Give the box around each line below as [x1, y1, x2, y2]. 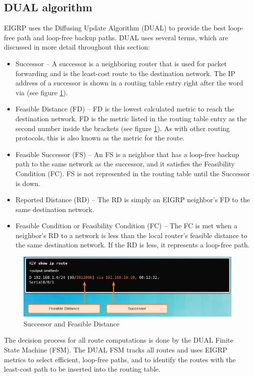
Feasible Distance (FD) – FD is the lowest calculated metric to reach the [15, 104, 234, 114]
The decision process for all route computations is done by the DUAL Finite [4, 335, 233, 345]
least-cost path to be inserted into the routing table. [4, 364, 161, 374]
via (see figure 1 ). [15, 87, 68, 97]
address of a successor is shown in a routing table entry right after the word [15, 78, 243, 88]
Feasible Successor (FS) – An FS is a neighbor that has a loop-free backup [15, 149, 239, 159]
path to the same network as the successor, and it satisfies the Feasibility [15, 159, 235, 169]
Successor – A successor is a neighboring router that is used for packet [15, 58, 227, 68]
